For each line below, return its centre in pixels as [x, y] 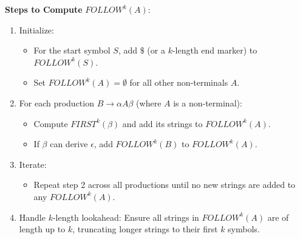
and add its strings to [162, 123]
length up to [42, 229]
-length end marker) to [215, 50]
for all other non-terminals [179, 82]
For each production [56, 102]
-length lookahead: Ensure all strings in [126, 217]
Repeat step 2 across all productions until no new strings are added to [165, 185]
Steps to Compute [44, 9]
